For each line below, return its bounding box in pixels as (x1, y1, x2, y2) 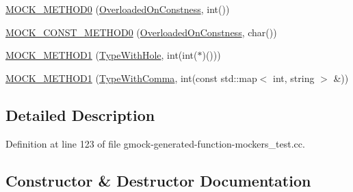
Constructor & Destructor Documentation (5, 169, 311, 191)
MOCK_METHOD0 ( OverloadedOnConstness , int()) (5, 2, 230, 16)
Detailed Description (5, 104, 155, 125)
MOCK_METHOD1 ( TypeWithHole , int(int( (5, 48, 198, 62)
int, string (273, 70, 315, 85)
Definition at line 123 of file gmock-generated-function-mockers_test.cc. (5, 136, 305, 150)
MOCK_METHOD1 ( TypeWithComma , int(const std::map (5, 70, 257, 85)
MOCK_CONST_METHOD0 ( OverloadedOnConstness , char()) (5, 25, 277, 39)
